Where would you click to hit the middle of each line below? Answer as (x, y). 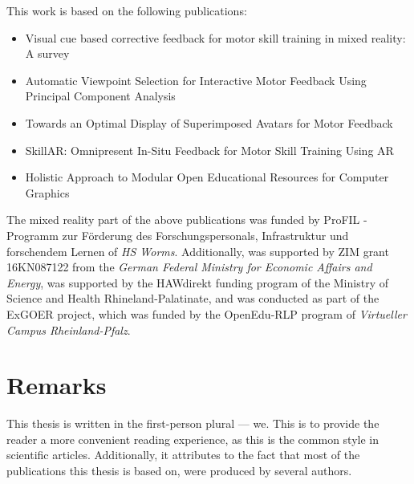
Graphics (47, 192)
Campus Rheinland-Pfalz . (69, 329)
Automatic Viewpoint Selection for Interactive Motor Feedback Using (196, 80)
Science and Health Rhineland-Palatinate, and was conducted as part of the (193, 298)
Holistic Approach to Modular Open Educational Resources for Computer (207, 177)
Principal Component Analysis (100, 96)
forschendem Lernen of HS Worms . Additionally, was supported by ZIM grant (198, 251)
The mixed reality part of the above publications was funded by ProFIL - (187, 220)
